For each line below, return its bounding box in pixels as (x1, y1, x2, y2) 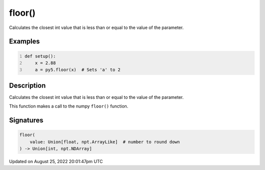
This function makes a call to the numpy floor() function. (9, 103, 129, 109)
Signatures (9, 116, 44, 125)
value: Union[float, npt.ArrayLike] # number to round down (29, 139, 180, 144)
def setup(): (25, 53, 56, 59)
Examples (9, 37, 40, 46)
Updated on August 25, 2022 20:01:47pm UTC (9, 158, 103, 164)
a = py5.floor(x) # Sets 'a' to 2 (35, 67, 121, 73)
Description (9, 81, 46, 89)
